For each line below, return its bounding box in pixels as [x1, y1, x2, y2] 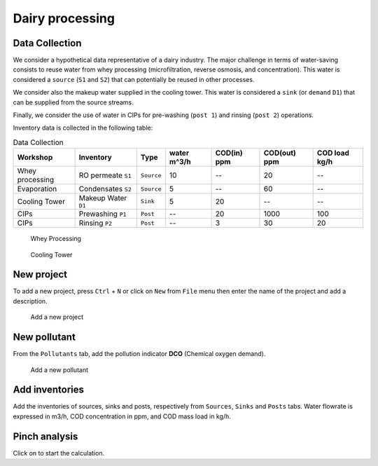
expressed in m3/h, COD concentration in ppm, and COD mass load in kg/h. [13, 412, 231, 420]
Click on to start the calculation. [13, 448, 105, 457]
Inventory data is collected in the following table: [13, 123, 153, 132]
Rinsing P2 [78, 218, 112, 228]
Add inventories [13, 384, 84, 396]
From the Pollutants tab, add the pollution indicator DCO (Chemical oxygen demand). [13, 350, 266, 358]
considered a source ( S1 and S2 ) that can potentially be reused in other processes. [13, 75, 255, 83]
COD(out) [263, 148, 297, 158]
